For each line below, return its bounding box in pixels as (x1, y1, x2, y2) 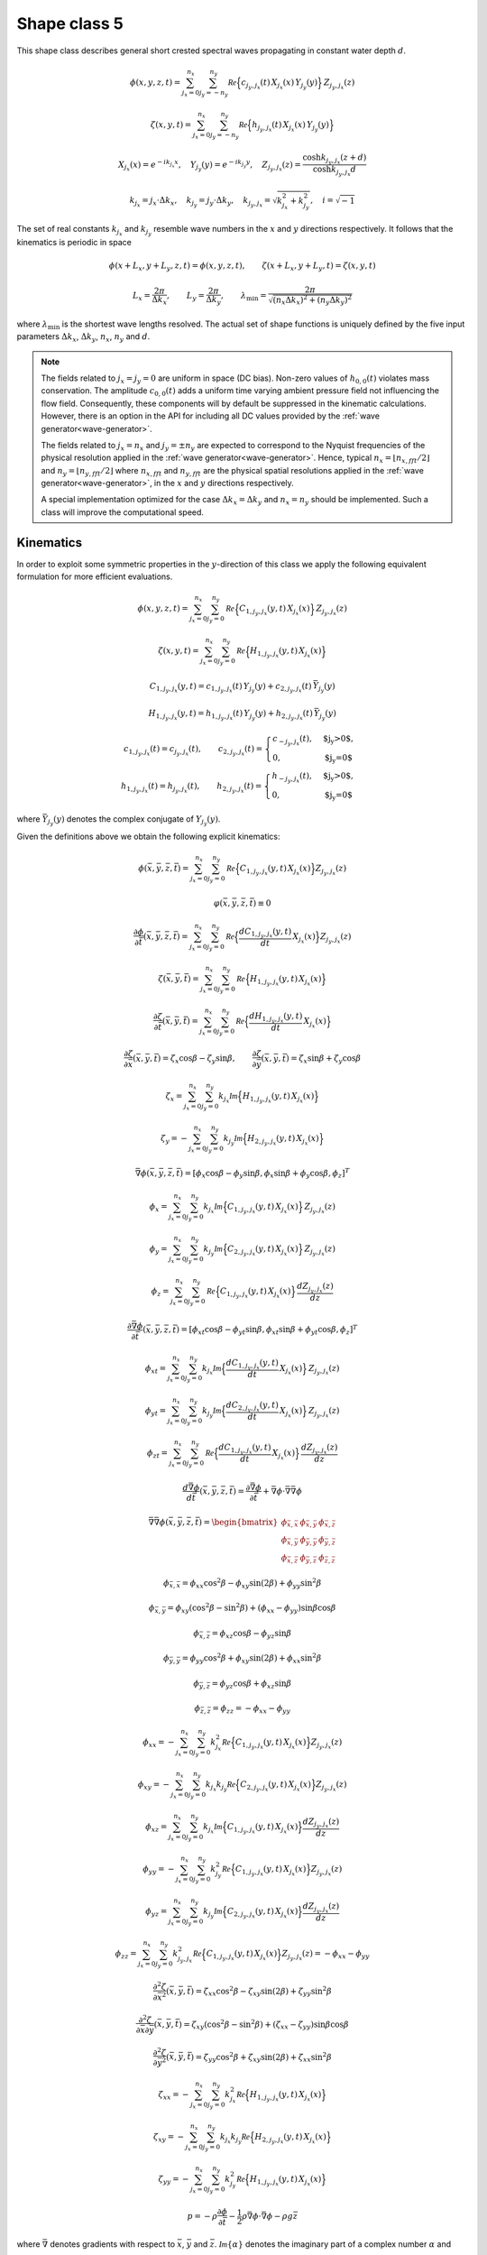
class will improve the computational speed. (41, 506, 205, 518)
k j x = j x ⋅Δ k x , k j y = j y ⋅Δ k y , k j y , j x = (129, 195, 271, 209)
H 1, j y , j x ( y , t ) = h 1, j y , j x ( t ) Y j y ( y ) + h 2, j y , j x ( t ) (148, 708, 313, 722)
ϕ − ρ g (266, 2211, 293, 2222)
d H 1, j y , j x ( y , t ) (249, 1010, 303, 1024)
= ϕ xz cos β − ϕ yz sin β (211, 1628, 292, 1641)
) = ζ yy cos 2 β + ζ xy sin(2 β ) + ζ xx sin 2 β (190, 2050, 333, 2065)
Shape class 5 (16, 14, 124, 33)
